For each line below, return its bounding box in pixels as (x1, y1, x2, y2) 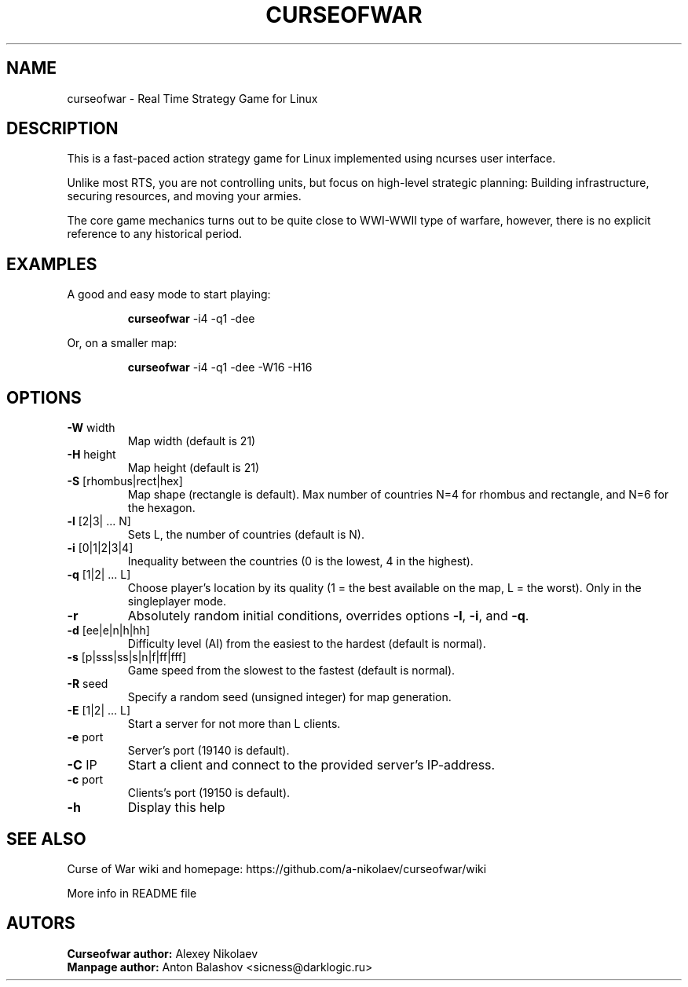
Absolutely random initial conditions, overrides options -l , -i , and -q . (127, 608, 529, 624)
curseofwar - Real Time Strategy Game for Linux (67, 91, 318, 105)
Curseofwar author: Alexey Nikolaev (67, 946, 258, 960)
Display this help (127, 799, 225, 816)
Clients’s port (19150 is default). (127, 786, 291, 800)
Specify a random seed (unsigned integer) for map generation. (127, 690, 452, 704)
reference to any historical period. (67, 227, 243, 241)
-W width (67, 421, 115, 435)
